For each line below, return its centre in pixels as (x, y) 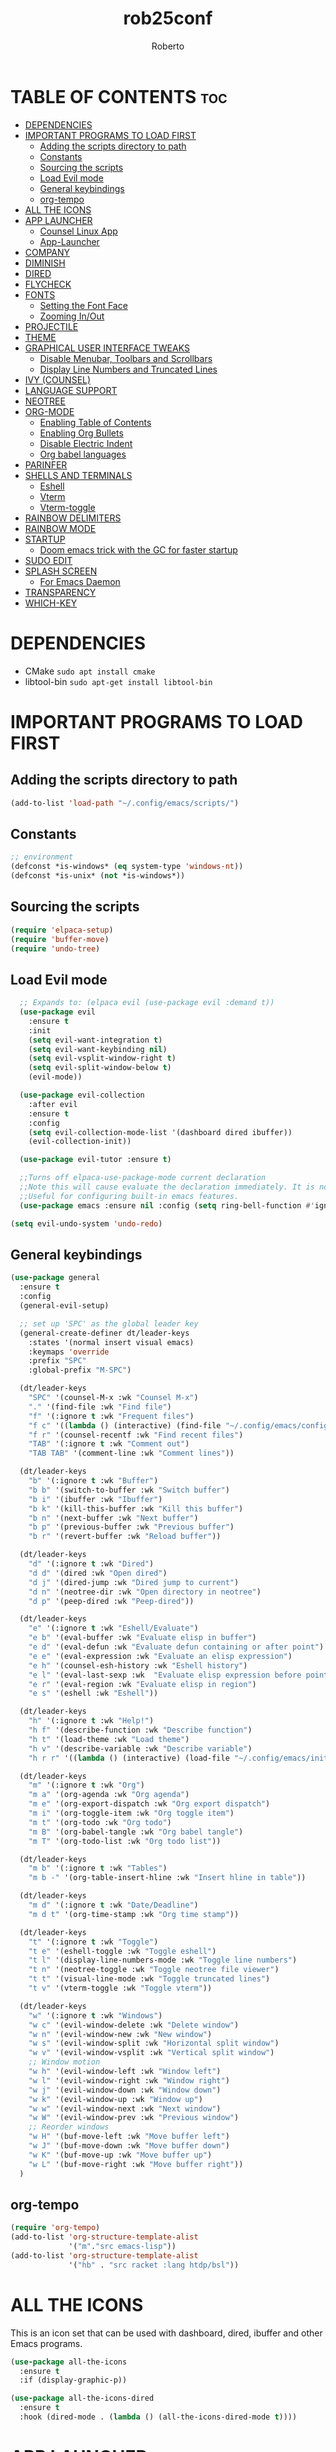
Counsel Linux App (78, 231)
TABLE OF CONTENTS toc (119, 96)
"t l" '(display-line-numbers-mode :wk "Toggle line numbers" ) (163, 1960)
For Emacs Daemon (80, 581)
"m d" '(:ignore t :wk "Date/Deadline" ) (113, 1905)
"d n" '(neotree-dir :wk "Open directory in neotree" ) (145, 1592)
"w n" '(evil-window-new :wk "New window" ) (120, 2034)
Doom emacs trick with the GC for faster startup (138, 549)
